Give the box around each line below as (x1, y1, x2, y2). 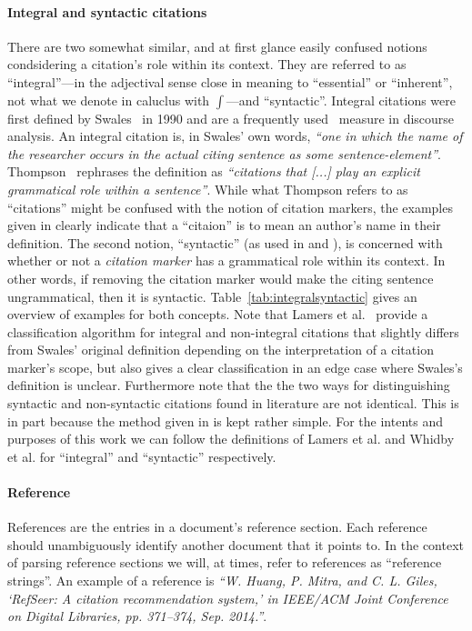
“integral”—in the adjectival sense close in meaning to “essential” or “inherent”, (7, 72, 453, 91)
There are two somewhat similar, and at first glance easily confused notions (7, 36, 427, 55)
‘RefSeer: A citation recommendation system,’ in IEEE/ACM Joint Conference (7, 588, 448, 607)
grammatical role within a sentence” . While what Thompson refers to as (7, 179, 408, 198)
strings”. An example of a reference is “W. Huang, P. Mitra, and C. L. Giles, (7, 571, 437, 590)
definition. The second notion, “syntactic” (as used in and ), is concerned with (7, 233, 443, 252)
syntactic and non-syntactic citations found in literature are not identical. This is (7, 394, 459, 413)
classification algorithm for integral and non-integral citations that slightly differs (7, 322, 459, 341)
